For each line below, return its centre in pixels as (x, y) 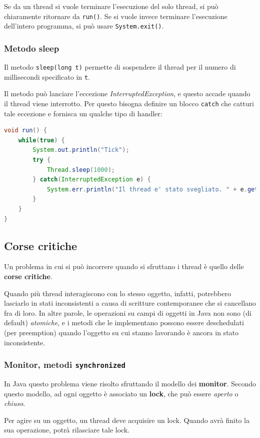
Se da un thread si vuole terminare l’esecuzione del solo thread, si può (111, 6)
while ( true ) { (41, 140)
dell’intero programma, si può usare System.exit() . (84, 26)
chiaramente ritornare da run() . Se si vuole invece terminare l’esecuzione (116, 16)
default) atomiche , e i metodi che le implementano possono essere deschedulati (124, 322)
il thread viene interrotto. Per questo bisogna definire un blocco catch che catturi (129, 103)
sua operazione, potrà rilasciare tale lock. (67, 430)
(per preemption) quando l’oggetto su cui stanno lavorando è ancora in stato (121, 332)
